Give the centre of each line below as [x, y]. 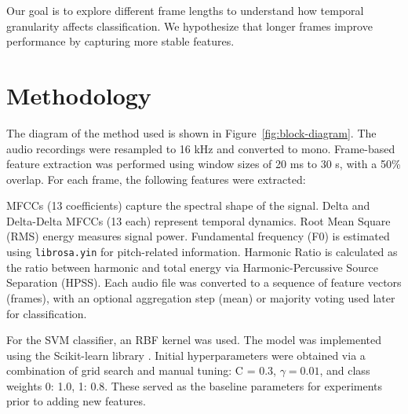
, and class [345, 370]
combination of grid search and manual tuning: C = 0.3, [141, 370]
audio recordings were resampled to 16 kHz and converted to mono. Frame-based [201, 148]
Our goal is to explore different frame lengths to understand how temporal [185, 10]
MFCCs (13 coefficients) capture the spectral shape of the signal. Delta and [188, 205]
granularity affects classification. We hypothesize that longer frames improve [189, 26]
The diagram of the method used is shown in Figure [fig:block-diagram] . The [191, 132]
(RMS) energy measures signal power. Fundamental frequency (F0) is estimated [198, 236]
